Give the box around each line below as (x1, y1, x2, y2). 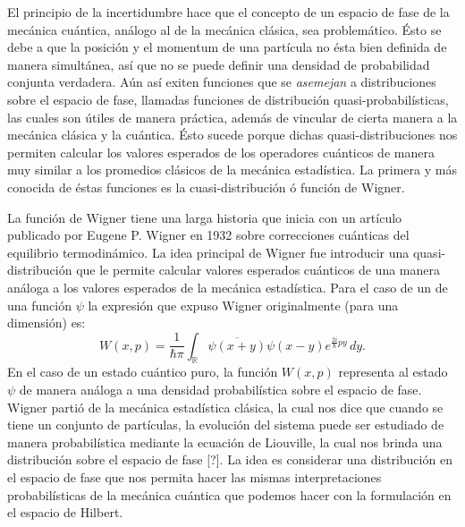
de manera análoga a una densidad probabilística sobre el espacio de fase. (19, 380, 422, 399)
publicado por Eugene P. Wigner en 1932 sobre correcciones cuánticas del (7, 225, 410, 244)
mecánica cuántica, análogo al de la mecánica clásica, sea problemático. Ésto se (7, 20, 442, 38)
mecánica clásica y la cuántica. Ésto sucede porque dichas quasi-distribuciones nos (7, 125, 458, 144)
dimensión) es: (7, 313, 86, 332)
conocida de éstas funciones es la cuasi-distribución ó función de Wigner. (7, 177, 405, 196)
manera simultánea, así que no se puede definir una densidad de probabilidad (7, 55, 430, 73)
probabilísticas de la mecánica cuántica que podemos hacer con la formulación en (7, 485, 452, 504)
